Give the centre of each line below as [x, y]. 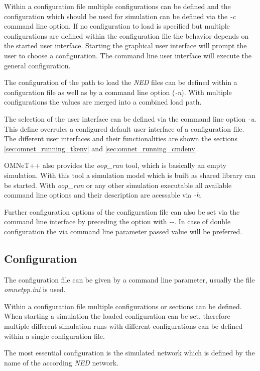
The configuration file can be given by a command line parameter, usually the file [129, 279]
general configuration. [37, 65]
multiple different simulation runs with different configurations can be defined [123, 326]
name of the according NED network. [61, 362]
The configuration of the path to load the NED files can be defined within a [121, 82]
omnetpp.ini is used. [35, 289]
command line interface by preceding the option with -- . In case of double [117, 221]
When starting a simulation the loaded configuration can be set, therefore [117, 316]
